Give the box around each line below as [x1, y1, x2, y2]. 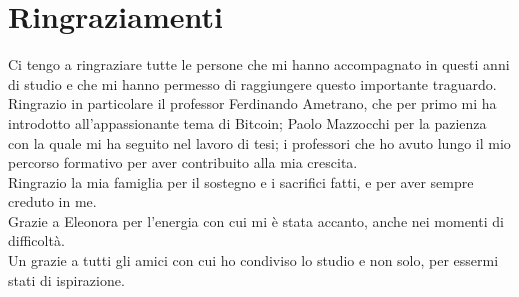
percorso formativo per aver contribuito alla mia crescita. [8, 152, 358, 173]
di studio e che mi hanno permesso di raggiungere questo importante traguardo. [8, 73, 497, 94]
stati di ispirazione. [8, 269, 125, 290]
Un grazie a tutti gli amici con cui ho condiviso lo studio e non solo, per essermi [8, 250, 499, 271]
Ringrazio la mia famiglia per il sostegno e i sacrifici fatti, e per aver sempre [8, 171, 474, 192]
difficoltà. [8, 230, 65, 251]
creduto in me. [8, 191, 97, 212]
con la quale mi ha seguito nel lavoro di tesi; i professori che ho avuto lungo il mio [8, 132, 511, 153]
